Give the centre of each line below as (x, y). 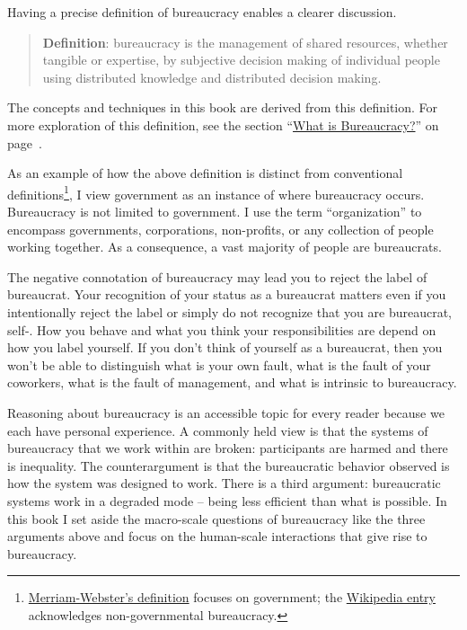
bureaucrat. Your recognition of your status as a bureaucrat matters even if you (227, 294)
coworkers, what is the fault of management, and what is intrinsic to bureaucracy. (232, 382)
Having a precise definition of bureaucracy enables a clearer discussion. (202, 12)
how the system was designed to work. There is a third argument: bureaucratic (224, 483)
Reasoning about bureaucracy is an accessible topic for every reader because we (226, 412)
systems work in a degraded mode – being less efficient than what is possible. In (227, 500)
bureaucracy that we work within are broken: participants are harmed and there (228, 448)
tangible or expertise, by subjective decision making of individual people (241, 60)
